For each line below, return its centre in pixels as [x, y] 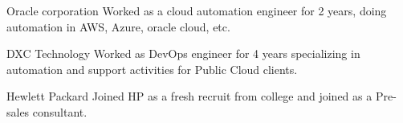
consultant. [60, 111]
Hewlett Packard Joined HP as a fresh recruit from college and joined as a [189, 96]
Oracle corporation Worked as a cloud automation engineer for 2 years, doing [197, 10]
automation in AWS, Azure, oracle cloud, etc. [118, 26]
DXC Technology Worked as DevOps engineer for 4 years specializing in [183, 53]
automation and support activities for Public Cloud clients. [152, 69]
